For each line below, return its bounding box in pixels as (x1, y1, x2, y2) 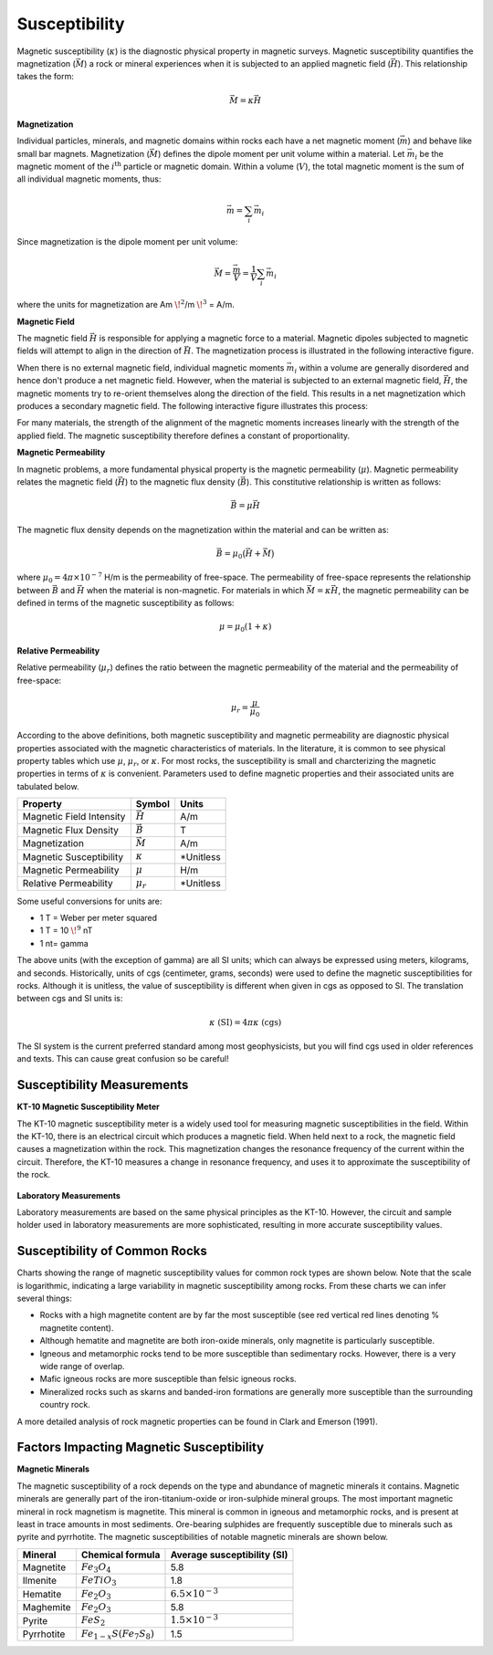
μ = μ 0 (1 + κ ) (219, 622, 272, 634)
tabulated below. (16, 780, 79, 791)
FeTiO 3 (80, 1575, 117, 1588)
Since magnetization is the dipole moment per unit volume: (16, 236, 238, 247)
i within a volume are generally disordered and (294, 361, 469, 375)
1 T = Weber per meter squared (39, 913, 158, 923)
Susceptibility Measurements (16, 1077, 189, 1093)
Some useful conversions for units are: (16, 896, 163, 906)
